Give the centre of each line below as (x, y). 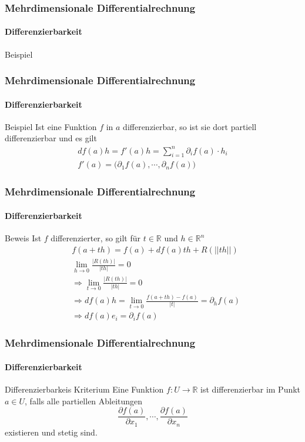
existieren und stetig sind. (51, 432)
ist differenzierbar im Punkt (251, 389)
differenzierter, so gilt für (96, 238)
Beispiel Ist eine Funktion (51, 126)
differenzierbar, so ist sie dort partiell (190, 126)
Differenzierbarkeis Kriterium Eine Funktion (84, 389)
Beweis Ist (23, 238)
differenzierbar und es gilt (51, 138)
